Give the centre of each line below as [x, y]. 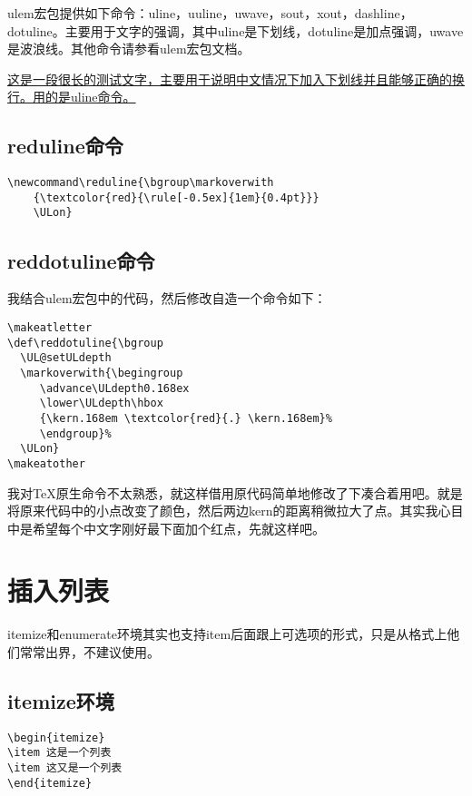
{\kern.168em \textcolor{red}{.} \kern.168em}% [186, 418]
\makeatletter [50, 327]
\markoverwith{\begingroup [102, 373]
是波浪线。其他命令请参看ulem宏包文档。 [129, 49]
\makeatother [46, 463]
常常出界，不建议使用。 [89, 652]
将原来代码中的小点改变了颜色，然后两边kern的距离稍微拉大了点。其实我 [223, 511]
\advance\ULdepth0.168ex [114, 388]
